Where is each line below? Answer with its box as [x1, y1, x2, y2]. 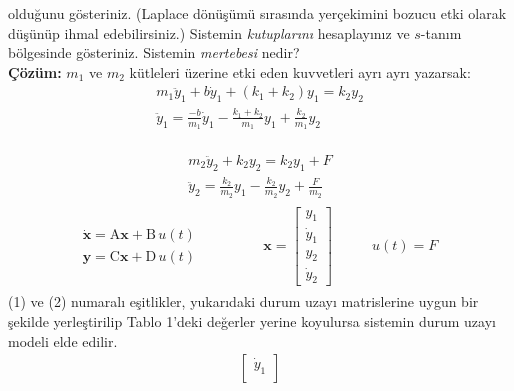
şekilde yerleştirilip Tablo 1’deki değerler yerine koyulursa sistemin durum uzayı [8, 311, 496, 331]
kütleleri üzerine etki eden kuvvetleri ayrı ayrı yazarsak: [129, 61, 471, 82]
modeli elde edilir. [8, 330, 118, 351]
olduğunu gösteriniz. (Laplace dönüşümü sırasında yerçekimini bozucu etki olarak [8, 3, 507, 23]
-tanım [420, 22, 462, 43]
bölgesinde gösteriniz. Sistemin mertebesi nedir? [8, 42, 300, 63]
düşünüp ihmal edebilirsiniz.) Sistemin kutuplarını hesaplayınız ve [8, 22, 410, 43]
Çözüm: [8, 61, 62, 82]
